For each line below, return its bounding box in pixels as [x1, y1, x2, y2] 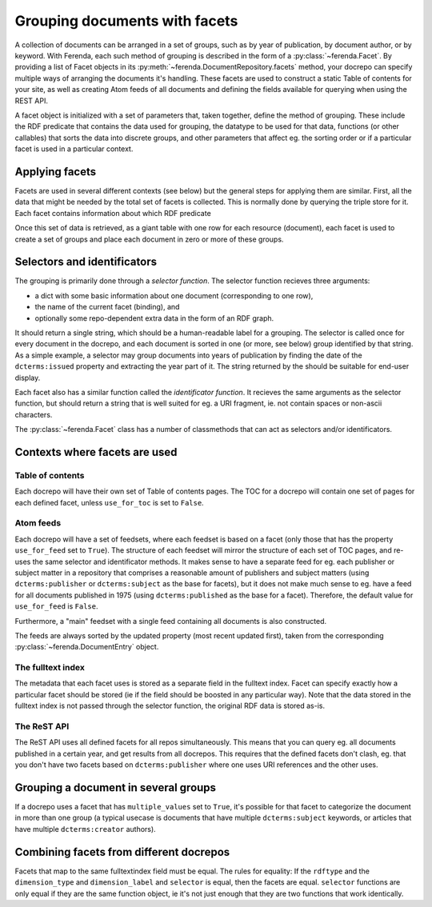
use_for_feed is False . [14, 601, 99, 611]
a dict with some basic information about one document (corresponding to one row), [34, 290, 314, 300]
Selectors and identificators [14, 255, 158, 269]
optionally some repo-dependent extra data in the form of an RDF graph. [34, 313, 274, 323]
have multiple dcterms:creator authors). [14, 824, 156, 833]
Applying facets [14, 165, 97, 178]
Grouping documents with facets [14, 12, 238, 30]
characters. [14, 410, 53, 419]
